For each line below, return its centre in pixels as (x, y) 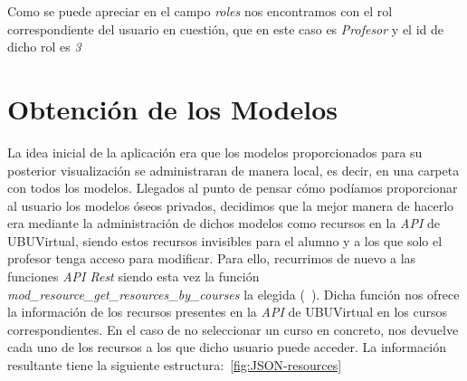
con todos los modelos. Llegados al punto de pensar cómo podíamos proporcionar (233, 188)
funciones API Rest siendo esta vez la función (133, 276)
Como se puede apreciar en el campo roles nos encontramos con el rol (200, 11)
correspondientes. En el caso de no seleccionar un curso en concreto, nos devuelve (233, 329)
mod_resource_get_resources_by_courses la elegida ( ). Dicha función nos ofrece (233, 294)
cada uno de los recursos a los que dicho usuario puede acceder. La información (227, 347)
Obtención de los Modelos (173, 108)
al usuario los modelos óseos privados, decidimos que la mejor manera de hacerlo (231, 205)
